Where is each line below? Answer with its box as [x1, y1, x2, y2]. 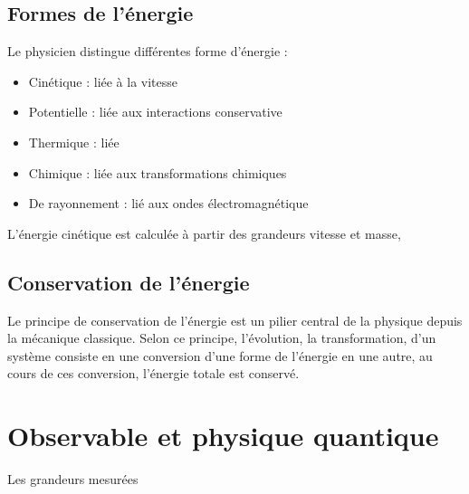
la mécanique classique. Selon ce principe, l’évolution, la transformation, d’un [7, 328, 436, 347]
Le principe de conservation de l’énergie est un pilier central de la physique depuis [7, 310, 463, 329]
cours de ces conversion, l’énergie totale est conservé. [7, 364, 300, 383]
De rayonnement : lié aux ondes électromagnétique [28, 194, 309, 213]
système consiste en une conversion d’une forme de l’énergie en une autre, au [7, 346, 433, 365]
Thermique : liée [28, 132, 120, 151]
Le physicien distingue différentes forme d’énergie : [7, 42, 288, 61]
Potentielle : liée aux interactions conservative [28, 102, 282, 121]
